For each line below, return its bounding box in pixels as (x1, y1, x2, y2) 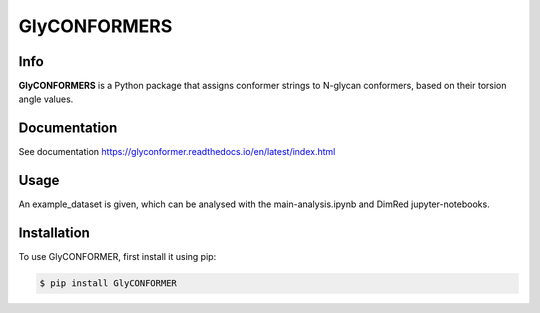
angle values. (18, 93, 74, 105)
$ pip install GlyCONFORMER (39, 278, 177, 289)
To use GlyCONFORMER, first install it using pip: (18, 251, 217, 263)
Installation (18, 225, 90, 242)
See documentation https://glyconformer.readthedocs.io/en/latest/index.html (18, 146, 336, 158)
